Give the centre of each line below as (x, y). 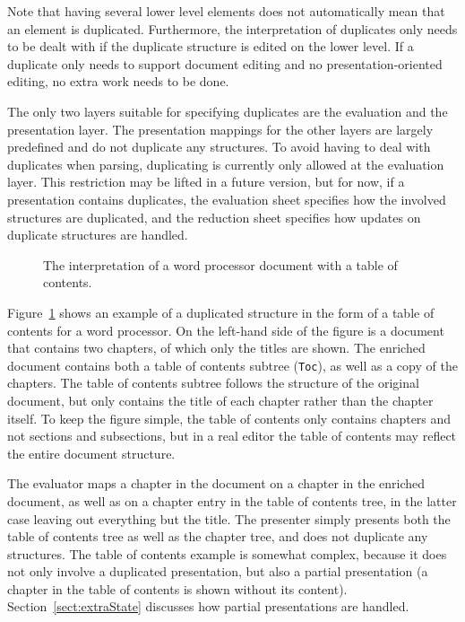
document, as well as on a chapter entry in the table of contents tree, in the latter (232, 500)
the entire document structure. (91, 453)
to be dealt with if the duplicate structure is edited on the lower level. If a (211, 46)
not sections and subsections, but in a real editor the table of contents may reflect (232, 436)
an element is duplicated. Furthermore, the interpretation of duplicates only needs (232, 28)
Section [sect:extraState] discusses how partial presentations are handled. (208, 606)
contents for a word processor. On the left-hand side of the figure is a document (226, 330)
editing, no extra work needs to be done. (118, 81)
